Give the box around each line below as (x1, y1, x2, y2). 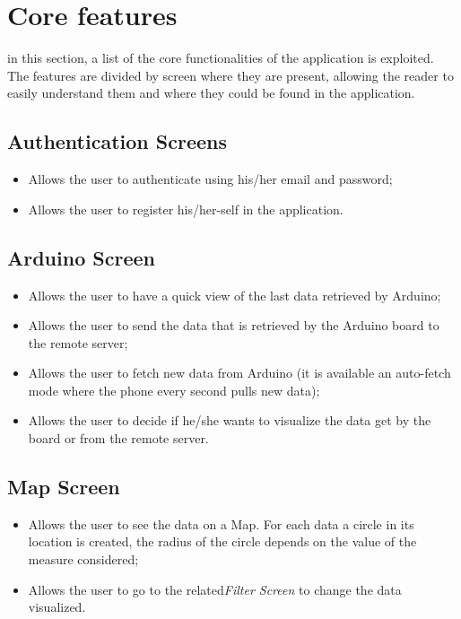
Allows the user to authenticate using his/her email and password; (28, 170, 393, 188)
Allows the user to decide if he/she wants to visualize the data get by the (28, 411, 431, 430)
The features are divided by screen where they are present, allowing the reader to (7, 65, 454, 84)
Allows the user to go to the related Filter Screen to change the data (28, 580, 402, 598)
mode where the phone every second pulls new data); (28, 380, 320, 399)
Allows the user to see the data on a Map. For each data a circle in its (28, 514, 414, 533)
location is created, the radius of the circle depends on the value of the (28, 532, 417, 551)
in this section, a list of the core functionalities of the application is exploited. (7, 48, 434, 67)
